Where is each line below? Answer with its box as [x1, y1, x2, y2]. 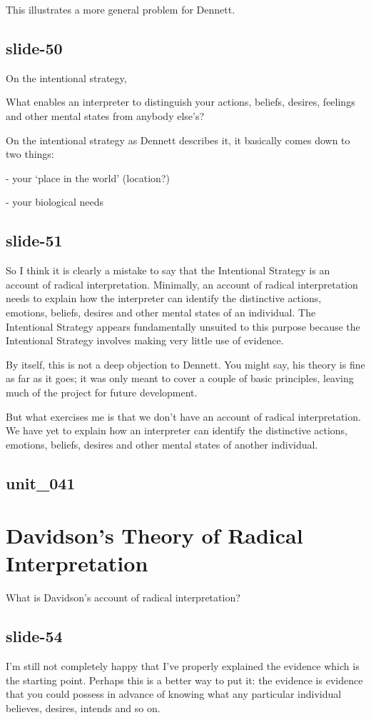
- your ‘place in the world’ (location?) [6, 170, 170, 185]
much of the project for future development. [6, 384, 198, 399]
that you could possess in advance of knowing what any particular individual [6, 686, 342, 701]
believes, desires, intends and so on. [6, 700, 161, 715]
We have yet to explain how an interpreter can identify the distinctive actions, [6, 423, 347, 438]
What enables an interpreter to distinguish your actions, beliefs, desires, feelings [6, 94, 355, 109]
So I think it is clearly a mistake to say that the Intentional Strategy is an [6, 263, 330, 278]
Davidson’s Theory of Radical [6, 521, 303, 550]
